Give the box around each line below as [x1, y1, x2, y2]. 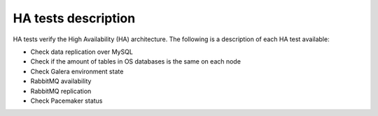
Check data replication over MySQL [30, 48, 133, 56]
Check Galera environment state [30, 67, 124, 75]
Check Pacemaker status [30, 96, 103, 105]
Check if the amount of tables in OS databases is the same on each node [30, 57, 241, 66]
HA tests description [13, 10, 136, 26]
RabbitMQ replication [30, 87, 92, 95]
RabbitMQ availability [30, 77, 92, 85]
